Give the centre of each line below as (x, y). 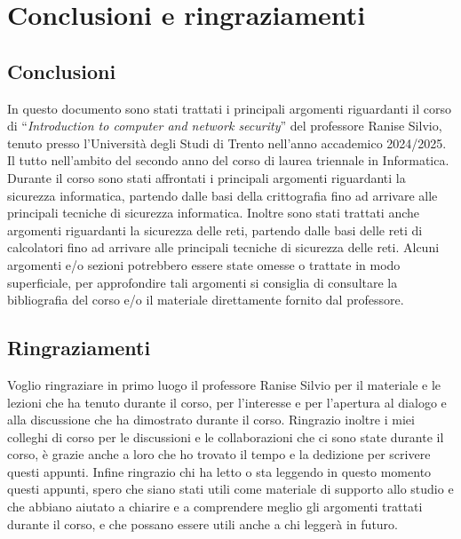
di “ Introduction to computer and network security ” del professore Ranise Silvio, (225, 126)
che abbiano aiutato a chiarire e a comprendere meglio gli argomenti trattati (215, 507)
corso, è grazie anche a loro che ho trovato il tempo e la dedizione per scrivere (219, 454)
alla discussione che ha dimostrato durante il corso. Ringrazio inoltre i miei (211, 420)
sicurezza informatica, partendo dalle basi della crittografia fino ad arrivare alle (223, 195)
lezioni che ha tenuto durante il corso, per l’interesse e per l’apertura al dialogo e (227, 402)
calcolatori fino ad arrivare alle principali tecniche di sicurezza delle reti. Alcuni (223, 247)
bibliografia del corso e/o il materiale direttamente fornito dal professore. (206, 300)
